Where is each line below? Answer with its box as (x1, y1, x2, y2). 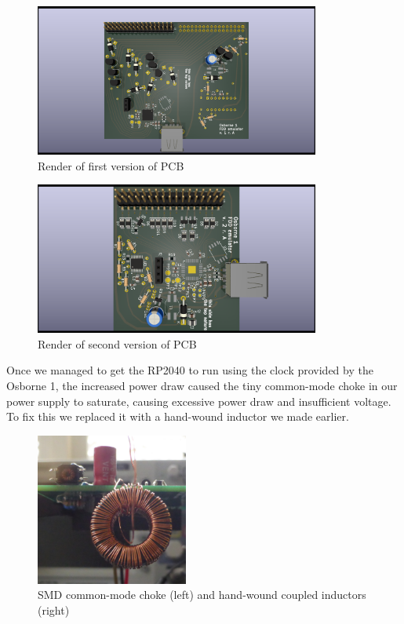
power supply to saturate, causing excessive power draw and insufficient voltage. (6, 392, 391, 409)
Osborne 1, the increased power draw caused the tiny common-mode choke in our (6, 377, 398, 393)
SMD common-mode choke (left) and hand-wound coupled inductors (38, 586, 366, 603)
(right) (38, 601, 70, 618)
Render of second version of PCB (38, 335, 197, 352)
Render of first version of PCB (38, 157, 184, 173)
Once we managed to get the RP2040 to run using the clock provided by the (6, 362, 373, 378)
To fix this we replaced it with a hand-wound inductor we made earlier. (6, 408, 349, 425)
